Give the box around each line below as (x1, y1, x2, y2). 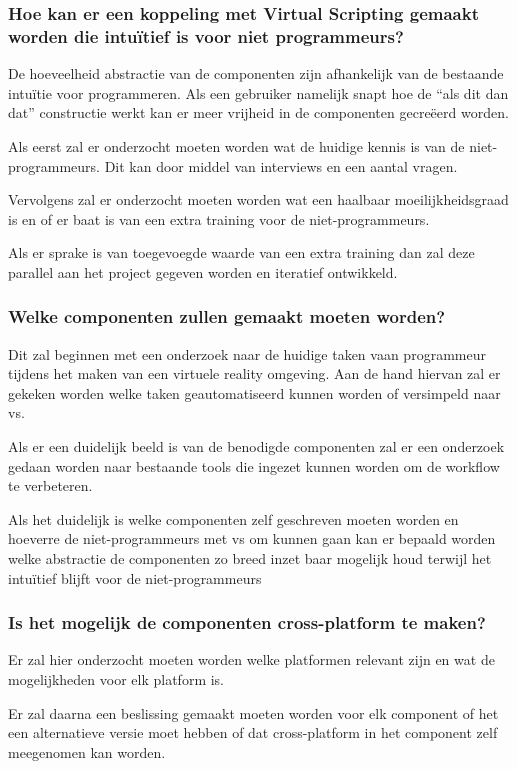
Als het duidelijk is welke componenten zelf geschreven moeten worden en (8, 508, 459, 529)
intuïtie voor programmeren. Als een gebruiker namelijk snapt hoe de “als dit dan (8, 82, 509, 103)
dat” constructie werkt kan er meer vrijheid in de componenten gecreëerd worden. (8, 102, 509, 123)
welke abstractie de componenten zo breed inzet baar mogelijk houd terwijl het (8, 548, 492, 569)
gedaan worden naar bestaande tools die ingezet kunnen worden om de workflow (8, 455, 500, 476)
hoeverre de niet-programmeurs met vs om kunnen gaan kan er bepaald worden (8, 528, 496, 549)
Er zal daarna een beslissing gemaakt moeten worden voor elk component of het (8, 702, 499, 723)
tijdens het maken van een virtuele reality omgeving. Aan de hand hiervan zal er (8, 363, 501, 384)
